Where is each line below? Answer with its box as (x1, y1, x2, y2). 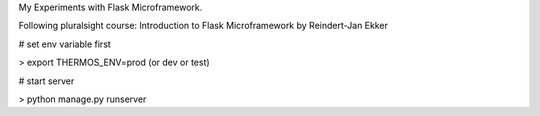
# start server (18, 75, 75, 87)
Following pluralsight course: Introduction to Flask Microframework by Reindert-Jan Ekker (18, 20, 389, 32)
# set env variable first (18, 38, 112, 50)
